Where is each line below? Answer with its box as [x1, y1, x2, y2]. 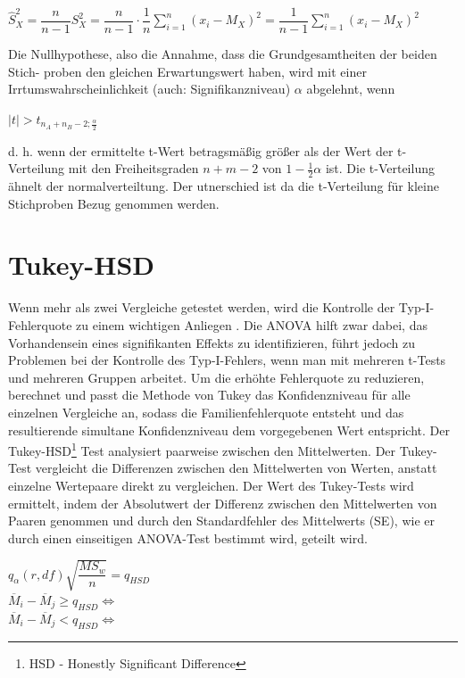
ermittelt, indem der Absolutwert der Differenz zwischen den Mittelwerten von [8, 493, 437, 512]
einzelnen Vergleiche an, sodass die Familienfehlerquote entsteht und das [8, 402, 404, 421]
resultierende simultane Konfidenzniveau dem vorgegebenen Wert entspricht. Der [8, 420, 450, 439]
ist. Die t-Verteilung [325, 159, 435, 178]
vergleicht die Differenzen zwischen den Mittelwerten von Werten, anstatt [35, 459, 437, 477]
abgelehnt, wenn [306, 79, 395, 98]
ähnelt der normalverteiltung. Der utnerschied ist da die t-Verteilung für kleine [8, 177, 439, 195]
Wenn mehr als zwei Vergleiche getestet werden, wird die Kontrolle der [8, 298, 395, 317]
